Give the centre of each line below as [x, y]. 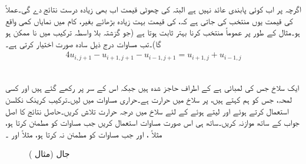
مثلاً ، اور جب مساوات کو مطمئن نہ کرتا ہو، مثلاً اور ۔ [84, 134]
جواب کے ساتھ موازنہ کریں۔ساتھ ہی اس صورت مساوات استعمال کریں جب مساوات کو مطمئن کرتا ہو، [152, 122]
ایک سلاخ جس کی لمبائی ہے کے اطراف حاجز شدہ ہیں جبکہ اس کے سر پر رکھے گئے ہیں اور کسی [152, 88]
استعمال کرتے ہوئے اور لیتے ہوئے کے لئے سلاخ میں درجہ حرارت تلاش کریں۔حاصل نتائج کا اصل [147, 111]
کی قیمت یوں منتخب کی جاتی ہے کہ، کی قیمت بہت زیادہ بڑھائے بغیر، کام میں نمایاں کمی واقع [149, 20]
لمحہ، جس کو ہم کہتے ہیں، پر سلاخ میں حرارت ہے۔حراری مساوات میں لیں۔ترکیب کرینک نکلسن [149, 99]
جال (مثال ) [49, 154]
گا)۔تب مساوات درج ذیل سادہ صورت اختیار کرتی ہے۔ [83, 43]
